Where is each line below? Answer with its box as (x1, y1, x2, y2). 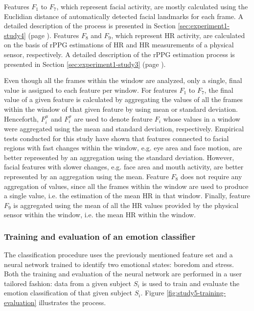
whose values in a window (163, 113, 240, 124)
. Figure (140, 288, 164, 298)
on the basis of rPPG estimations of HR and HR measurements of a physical (4, 40, 234, 50)
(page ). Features (28, 30, 79, 40)
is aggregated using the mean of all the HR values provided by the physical (13, 200, 239, 210)
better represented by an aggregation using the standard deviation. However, (4, 152, 234, 162)
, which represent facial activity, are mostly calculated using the (56, 1, 248, 11)
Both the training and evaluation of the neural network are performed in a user (4, 269, 242, 279)
